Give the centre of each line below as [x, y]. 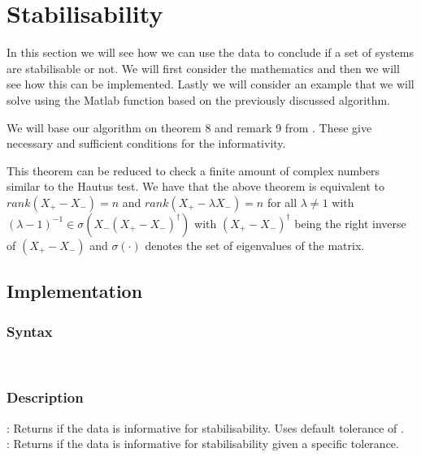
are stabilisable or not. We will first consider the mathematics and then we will [203, 68]
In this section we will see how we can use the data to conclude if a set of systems [210, 52]
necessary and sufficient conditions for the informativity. [146, 143]
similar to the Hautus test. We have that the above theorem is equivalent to [196, 186]
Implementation [75, 291]
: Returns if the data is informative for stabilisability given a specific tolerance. [203, 444]
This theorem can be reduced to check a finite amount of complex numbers [193, 170]
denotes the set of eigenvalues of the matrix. [255, 245]
